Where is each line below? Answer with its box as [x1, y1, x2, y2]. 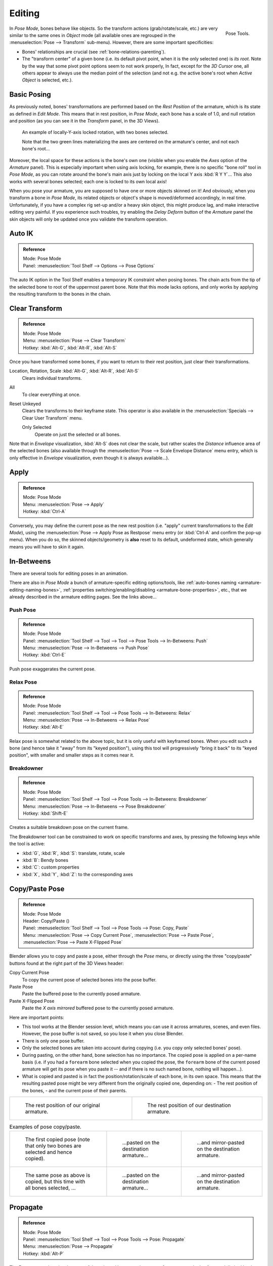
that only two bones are [25, 1142, 82, 1150]
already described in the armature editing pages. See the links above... [9, 594, 157, 600]
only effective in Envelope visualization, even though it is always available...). [9, 455, 169, 461]
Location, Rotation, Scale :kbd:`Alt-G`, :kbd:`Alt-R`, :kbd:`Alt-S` [9, 368, 139, 374]
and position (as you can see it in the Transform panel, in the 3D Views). [9, 117, 160, 124]
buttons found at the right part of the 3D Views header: [9, 960, 124, 966]
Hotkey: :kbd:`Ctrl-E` [23, 652, 66, 658]
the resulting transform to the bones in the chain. [9, 291, 111, 297]
